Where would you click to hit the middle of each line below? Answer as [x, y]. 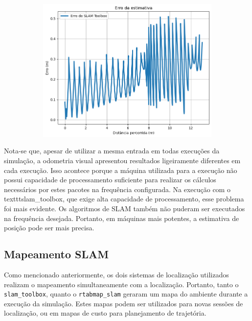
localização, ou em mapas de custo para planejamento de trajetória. [105, 313]
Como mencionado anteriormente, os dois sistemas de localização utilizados [116, 274]
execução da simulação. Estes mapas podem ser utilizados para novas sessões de [124, 303]
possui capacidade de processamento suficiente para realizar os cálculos [110, 180]
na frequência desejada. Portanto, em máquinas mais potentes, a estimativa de [122, 218]
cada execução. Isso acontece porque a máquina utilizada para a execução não [121, 170]
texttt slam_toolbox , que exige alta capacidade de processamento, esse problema [124, 199]
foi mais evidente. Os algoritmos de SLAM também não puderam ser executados [125, 208]
